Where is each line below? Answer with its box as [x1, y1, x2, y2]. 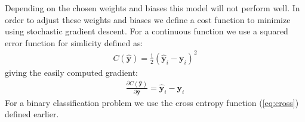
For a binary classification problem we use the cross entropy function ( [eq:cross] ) [5, 96, 299, 108]
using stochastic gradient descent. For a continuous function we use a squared [5, 25, 288, 37]
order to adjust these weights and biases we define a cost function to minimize [5, 13, 291, 25]
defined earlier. [5, 108, 59, 120]
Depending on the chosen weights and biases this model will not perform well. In [5, 2, 300, 14]
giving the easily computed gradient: [5, 66, 138, 78]
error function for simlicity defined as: [5, 36, 143, 49]
